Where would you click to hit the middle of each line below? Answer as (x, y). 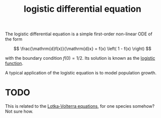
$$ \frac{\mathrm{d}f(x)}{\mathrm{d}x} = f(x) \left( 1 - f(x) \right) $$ (82, 49)
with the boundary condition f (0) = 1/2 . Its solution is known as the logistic (80, 58)
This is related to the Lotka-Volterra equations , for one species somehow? (80, 106)
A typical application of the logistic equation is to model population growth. (81, 73)
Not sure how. (19, 112)
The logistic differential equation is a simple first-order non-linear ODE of (79, 34)
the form (14, 39)
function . (14, 63)
